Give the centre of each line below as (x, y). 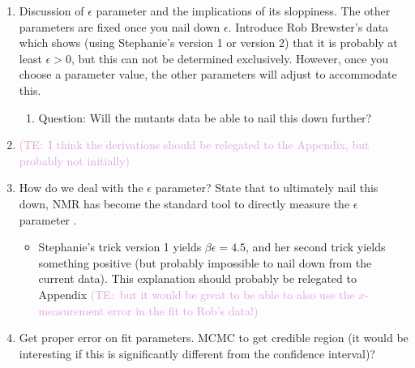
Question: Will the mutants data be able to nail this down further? (205, 117)
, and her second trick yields (316, 247)
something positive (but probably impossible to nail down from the (205, 262)
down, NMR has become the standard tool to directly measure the (184, 203)
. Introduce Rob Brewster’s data (308, 26)
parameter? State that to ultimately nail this (267, 188)
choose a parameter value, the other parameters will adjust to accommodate (208, 74)
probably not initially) (75, 160)
